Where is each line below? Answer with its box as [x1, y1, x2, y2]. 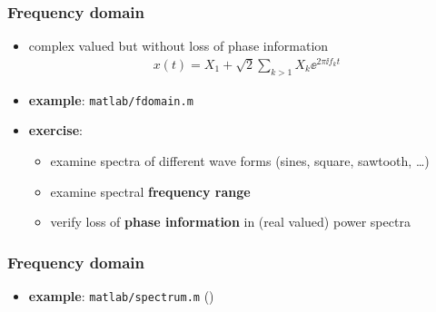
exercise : [28, 121, 83, 140]
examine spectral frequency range [50, 181, 251, 200]
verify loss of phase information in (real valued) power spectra [50, 212, 411, 231]
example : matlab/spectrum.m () [28, 286, 214, 305]
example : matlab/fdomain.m [28, 90, 193, 109]
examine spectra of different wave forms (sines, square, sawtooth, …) [50, 151, 430, 170]
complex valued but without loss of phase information [28, 36, 329, 55]
